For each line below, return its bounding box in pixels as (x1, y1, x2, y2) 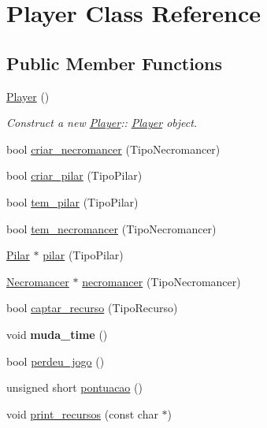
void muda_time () (6, 326, 108, 342)
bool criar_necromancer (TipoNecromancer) (6, 140, 221, 157)
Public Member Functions (6, 50, 222, 75)
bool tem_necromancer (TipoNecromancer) (6, 220, 217, 236)
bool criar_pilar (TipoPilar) (6, 167, 143, 184)
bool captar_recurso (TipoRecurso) (6, 300, 178, 316)
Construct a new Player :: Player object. (6, 114, 198, 131)
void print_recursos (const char (6, 405, 158, 422)
